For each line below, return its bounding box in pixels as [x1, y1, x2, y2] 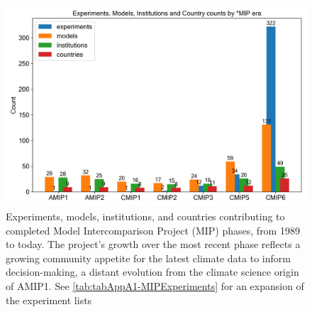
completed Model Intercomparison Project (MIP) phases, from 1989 [6, 222, 300, 237]
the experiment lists [6, 292, 92, 307]
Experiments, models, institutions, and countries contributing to [6, 208, 285, 223]
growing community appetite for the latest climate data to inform [6, 250, 291, 265]
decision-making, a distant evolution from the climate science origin [6, 264, 299, 279]
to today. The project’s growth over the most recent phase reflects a [6, 237, 301, 252]
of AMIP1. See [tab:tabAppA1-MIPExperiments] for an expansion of [6, 278, 304, 293]
